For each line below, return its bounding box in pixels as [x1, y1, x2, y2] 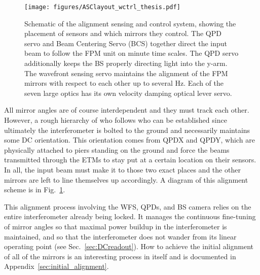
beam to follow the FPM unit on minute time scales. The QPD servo [24, 48, 239, 58]
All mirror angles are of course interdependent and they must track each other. [4, 105, 249, 115]
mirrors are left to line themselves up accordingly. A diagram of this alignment [4, 174, 248, 185]
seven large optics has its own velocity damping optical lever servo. [24, 87, 232, 98]
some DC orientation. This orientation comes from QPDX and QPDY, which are [4, 134, 255, 145]
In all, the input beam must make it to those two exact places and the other [4, 164, 241, 175]
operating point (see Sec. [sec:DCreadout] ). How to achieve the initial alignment [4, 241, 253, 252]
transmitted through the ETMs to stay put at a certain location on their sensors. [4, 154, 256, 165]
